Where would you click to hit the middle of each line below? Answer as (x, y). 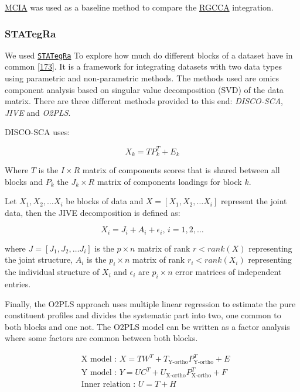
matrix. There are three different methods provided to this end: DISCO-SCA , (144, 101)
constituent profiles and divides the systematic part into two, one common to (143, 315)
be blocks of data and (105, 201)
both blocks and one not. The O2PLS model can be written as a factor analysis (147, 326)
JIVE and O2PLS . (38, 112)
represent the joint (254, 201)
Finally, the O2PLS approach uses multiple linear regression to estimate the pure (150, 303)
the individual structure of (52, 272)
